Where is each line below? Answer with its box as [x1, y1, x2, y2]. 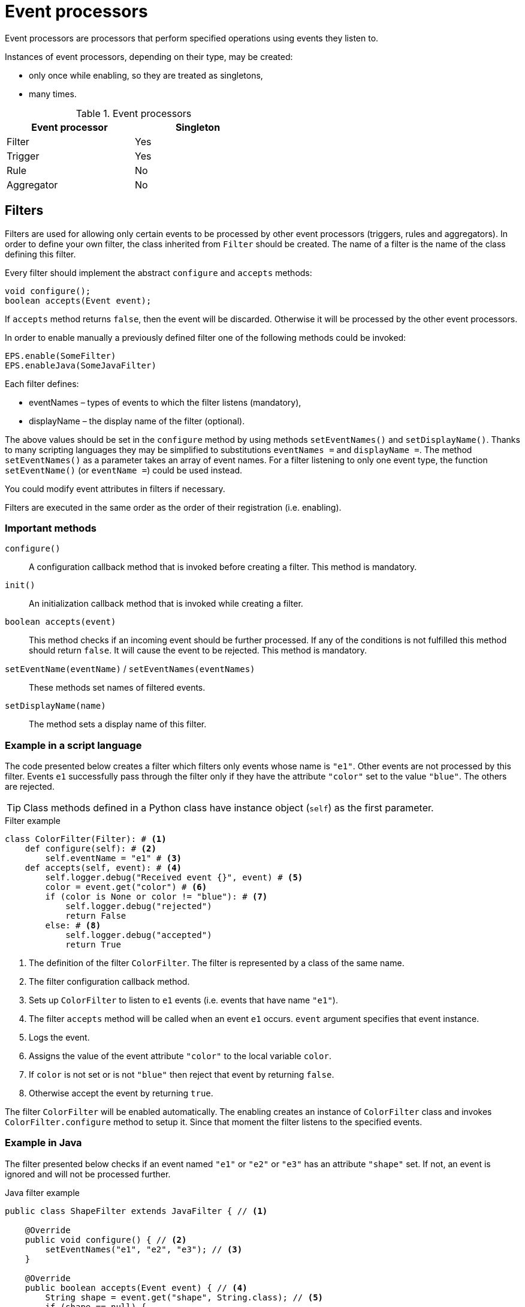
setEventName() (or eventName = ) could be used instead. [5, 464, 243, 475]
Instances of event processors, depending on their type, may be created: [5, 51, 293, 62]
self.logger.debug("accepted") [65, 930, 212, 940]
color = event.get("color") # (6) [45, 882, 207, 892]
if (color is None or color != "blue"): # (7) [45, 892, 268, 902]
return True [65, 940, 121, 950]
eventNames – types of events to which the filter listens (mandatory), [29, 397, 301, 407]
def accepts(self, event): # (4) [25, 863, 182, 873]
